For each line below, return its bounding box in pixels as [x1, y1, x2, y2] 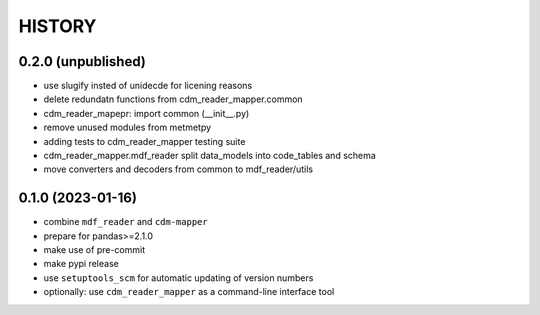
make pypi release [43, 258, 119, 270]
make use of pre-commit [43, 244, 145, 256]
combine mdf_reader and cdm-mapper [43, 216, 209, 228]
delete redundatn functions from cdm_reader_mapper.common [43, 93, 304, 105]
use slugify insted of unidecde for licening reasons [43, 80, 253, 92]
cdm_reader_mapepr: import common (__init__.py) [43, 107, 250, 119]
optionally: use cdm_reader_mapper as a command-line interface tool [43, 286, 335, 298]
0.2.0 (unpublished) [18, 53, 147, 70]
